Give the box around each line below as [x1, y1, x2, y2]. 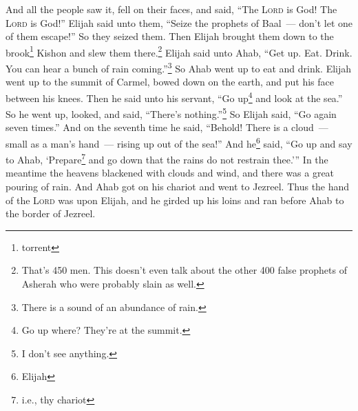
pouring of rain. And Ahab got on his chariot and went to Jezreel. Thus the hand [6, 179, 350, 194]
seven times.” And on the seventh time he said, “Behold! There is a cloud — [6, 120, 328, 134]
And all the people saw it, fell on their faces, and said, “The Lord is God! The [6, 2, 337, 16]
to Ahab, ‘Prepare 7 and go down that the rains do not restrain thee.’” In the [6, 150, 328, 166]
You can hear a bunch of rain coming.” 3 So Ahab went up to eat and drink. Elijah [6, 59, 352, 75]
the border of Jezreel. [6, 206, 96, 221]
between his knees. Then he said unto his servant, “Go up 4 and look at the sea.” [6, 88, 343, 105]
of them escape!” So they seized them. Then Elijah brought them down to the [6, 29, 334, 43]
